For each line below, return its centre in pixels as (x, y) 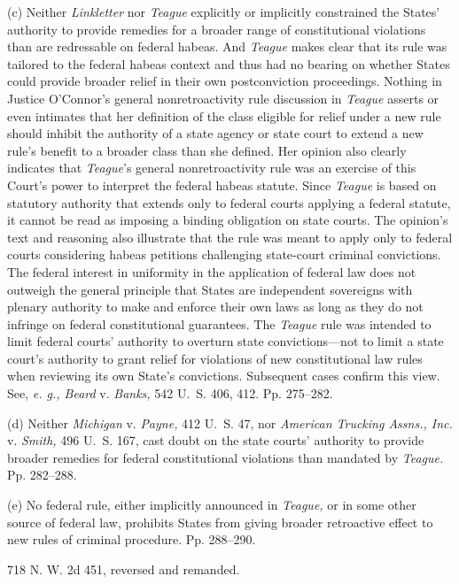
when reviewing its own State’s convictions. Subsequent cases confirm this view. (224, 376)
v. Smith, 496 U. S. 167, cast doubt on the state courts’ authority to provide (216, 440)
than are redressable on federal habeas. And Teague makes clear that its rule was (227, 46)
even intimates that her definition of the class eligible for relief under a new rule (224, 115)
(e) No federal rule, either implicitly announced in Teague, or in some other (212, 505)
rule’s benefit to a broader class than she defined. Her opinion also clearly (207, 150)
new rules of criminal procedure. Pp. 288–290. (132, 539)
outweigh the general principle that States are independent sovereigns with (210, 289)
